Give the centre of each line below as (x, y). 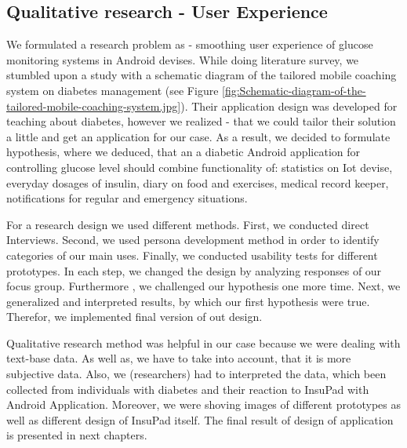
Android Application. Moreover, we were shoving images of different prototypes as (203, 404)
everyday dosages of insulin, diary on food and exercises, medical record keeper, (198, 182)
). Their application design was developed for (289, 106)
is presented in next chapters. (77, 435)
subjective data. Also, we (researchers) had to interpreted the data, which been (196, 374)
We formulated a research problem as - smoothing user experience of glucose (190, 44)
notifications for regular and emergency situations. (127, 198)
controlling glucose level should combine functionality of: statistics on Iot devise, (200, 167)
